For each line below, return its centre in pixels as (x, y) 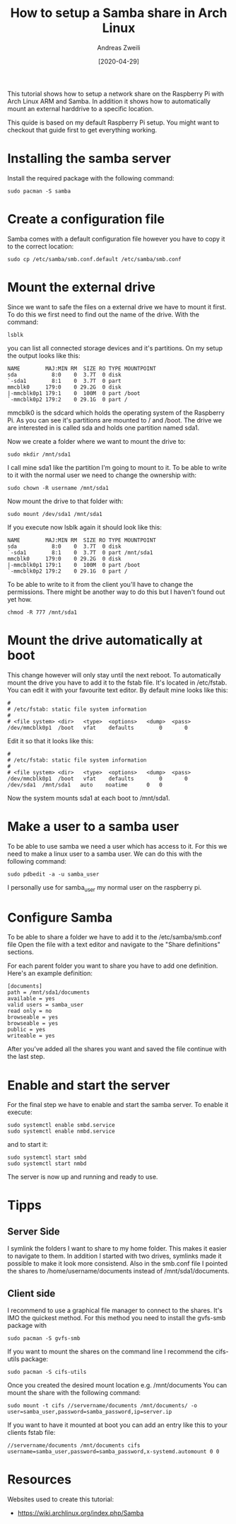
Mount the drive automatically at (105, 640)
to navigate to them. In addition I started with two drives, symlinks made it (114, 1256)
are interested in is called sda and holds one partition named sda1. (104, 428)
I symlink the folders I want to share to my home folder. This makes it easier (117, 1249)
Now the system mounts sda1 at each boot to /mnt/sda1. (89, 798)
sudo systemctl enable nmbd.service (61, 1131)
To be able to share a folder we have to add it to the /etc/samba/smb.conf (114, 937)
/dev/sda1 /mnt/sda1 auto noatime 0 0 (85, 785)
